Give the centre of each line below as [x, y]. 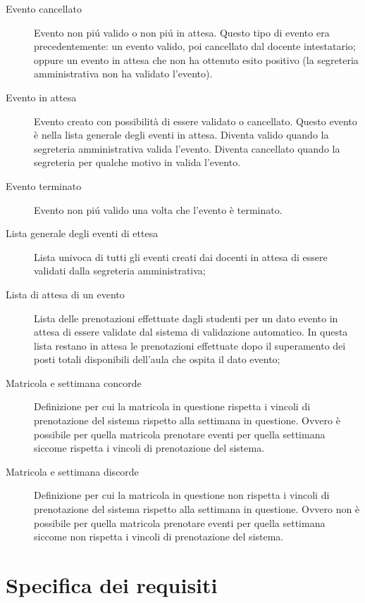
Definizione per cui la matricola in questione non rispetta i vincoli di [182, 495]
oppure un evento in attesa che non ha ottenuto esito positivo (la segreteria [196, 59]
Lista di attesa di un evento [65, 294]
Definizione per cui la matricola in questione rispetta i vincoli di [172, 406]
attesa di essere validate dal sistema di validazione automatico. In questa [191, 332]
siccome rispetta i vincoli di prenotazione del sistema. [149, 448]
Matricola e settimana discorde [72, 471]
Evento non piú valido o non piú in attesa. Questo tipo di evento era [182, 32]
